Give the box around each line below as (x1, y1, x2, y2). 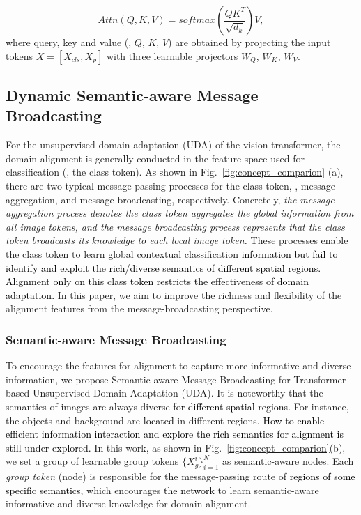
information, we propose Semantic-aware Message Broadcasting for (6, 371, 291, 386)
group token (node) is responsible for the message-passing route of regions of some (6, 469, 355, 484)
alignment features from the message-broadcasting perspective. (6, 301, 273, 316)
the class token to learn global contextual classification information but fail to (6, 246, 338, 261)
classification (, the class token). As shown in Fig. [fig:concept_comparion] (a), (6, 164, 344, 179)
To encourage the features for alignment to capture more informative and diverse (6, 358, 351, 373)
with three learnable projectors (106, 48, 238, 63)
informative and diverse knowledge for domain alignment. (6, 496, 251, 511)
